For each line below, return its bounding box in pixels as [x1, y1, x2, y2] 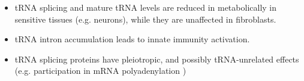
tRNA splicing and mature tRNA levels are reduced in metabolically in [14, 1, 277, 13]
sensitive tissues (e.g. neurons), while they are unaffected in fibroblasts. [14, 13, 276, 25]
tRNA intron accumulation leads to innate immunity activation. [14, 33, 250, 45]
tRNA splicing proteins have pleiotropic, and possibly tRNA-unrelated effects [14, 52, 299, 65]
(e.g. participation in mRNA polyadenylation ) [14, 64, 186, 77]
